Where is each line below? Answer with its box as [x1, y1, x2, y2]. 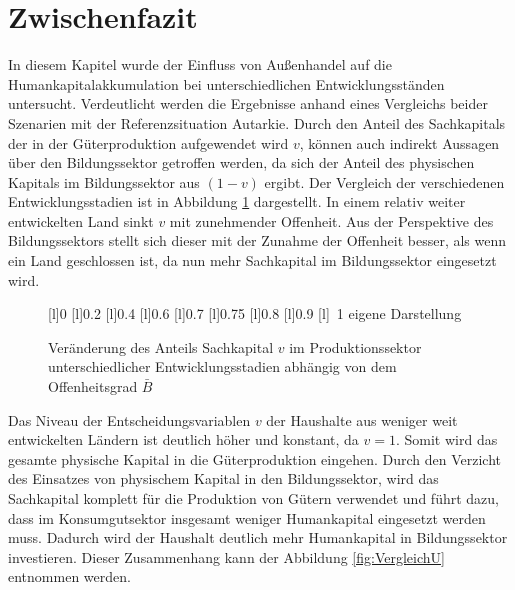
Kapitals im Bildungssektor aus [8, 171, 200, 192]
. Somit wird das [395, 429, 498, 450]
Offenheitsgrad [48, 376, 138, 397]
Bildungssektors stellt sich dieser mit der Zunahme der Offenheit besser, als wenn [8, 230, 507, 251]
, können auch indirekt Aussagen [299, 132, 500, 153]
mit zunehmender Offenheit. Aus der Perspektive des [169, 210, 494, 231]
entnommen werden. [8, 566, 131, 587]
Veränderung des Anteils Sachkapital [48, 336, 274, 357]
